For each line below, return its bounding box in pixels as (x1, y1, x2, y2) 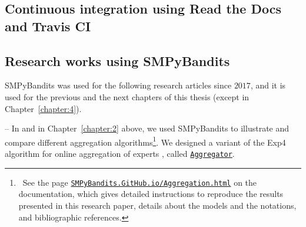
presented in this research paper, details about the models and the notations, (18, 199, 297, 211)
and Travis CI (5, 17, 91, 35)
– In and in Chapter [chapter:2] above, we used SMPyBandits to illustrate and (5, 122, 290, 134)
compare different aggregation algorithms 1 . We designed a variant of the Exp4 (5, 134, 286, 148)
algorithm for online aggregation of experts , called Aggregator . (5, 147, 235, 159)
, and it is (250, 79, 286, 91)
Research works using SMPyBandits (5, 51, 230, 70)
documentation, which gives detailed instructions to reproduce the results (18, 187, 284, 200)
